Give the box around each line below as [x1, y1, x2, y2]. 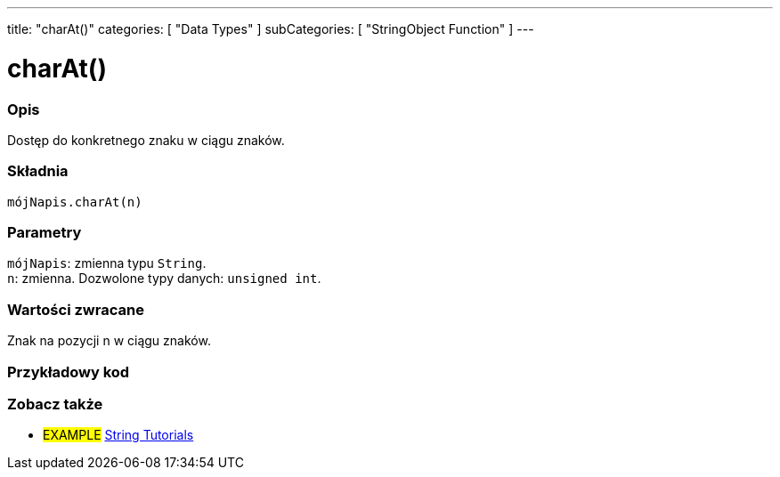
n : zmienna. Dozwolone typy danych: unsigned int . [7, 271, 321, 287]
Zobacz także [7, 394, 103, 413]
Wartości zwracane [7, 300, 144, 319]
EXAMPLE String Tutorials [43, 427, 194, 443]
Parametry [7, 223, 82, 241]
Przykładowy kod [7, 362, 130, 381]
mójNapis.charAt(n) [7, 194, 142, 209]
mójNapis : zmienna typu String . [7, 255, 207, 271]
